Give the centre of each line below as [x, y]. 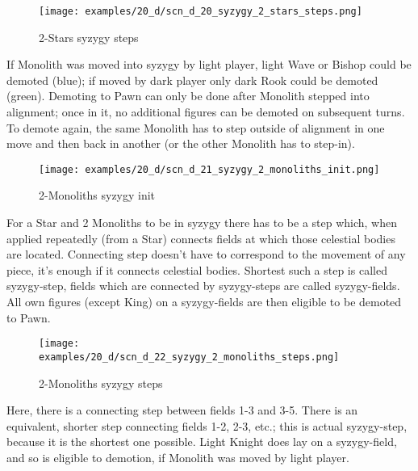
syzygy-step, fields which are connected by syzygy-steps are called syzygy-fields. [203, 286]
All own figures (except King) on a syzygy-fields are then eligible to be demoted [204, 302]
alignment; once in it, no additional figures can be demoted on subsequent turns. [206, 112]
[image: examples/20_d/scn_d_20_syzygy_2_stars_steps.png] [201, 11]
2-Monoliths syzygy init [97, 195]
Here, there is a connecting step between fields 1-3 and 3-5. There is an [182, 410]
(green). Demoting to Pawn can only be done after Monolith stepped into [188, 96]
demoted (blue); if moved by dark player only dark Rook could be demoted [192, 80]
